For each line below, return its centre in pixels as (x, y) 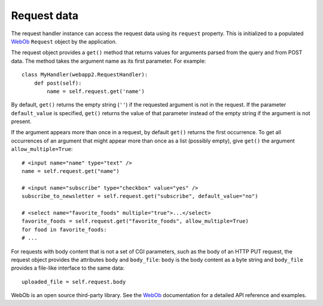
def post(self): (58, 83)
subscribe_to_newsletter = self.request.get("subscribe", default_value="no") (140, 196)
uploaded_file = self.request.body (74, 282)
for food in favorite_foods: (64, 229)
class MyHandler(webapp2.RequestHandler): (85, 75)
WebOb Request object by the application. (64, 41)
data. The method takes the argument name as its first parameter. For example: (109, 61)
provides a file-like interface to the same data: (68, 268)
